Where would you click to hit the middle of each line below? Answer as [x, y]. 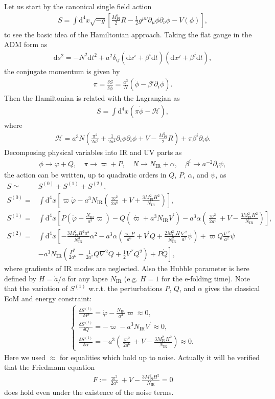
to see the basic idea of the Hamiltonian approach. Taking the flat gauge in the [128, 34]
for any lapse [88, 278]
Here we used [25, 357]
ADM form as [26, 44]
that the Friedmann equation [50, 367]
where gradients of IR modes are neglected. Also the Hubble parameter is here [127, 268]
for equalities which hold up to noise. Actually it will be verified [159, 357]
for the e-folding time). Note [206, 278]
